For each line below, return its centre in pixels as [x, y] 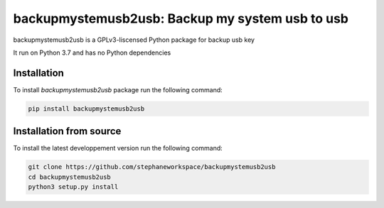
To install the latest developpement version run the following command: [118, 148]
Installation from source [67, 131]
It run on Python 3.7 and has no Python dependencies [92, 53]
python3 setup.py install [73, 187]
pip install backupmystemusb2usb [86, 109]
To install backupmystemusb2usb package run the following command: [118, 89]
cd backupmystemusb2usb [70, 177]
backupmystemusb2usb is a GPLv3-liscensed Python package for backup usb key [134, 40]
